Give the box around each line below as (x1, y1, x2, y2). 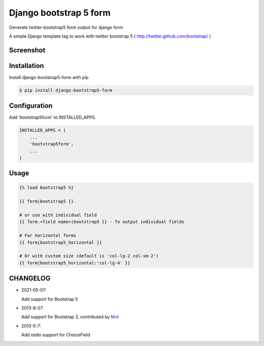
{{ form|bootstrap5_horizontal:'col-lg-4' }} (19, 260, 131, 265)
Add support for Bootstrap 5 (21, 296, 78, 302)
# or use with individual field (19, 212, 97, 218)
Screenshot (9, 46, 45, 54)
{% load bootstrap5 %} (19, 185, 74, 190)
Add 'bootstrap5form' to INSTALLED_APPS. (9, 115, 96, 121)
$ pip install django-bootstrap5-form (19, 87, 112, 93)
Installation (9, 61, 44, 70)
